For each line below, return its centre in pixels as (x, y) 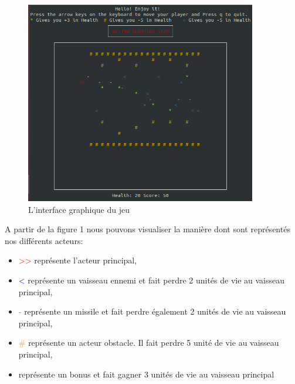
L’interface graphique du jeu (79, 209)
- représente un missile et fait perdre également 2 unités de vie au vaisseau (152, 311)
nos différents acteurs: (44, 240)
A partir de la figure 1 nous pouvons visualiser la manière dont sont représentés (147, 229)
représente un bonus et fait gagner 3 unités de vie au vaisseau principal (146, 374)
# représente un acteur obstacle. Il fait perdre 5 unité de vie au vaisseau (149, 343)
